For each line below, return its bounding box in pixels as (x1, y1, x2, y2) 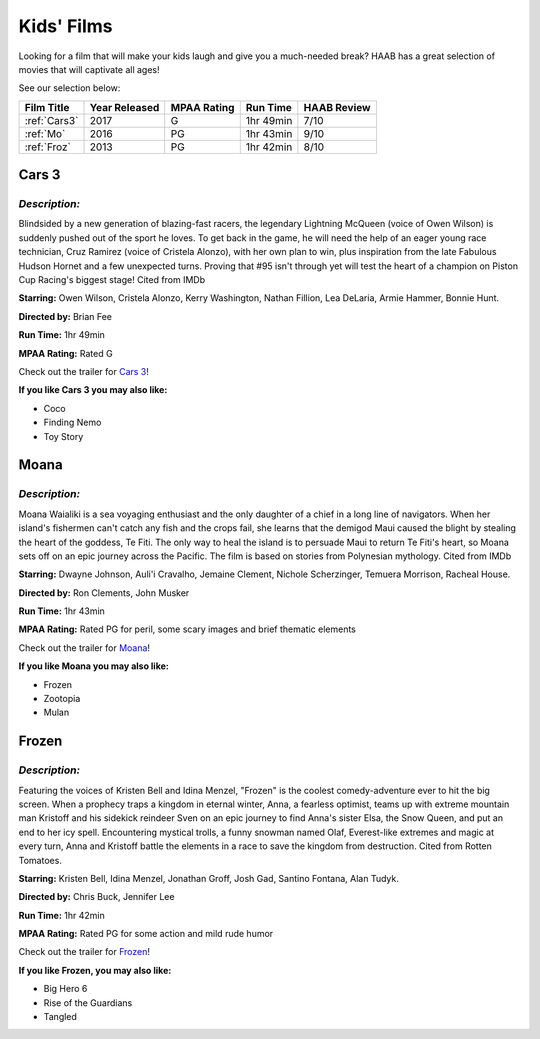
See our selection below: (18, 82, 121, 94)
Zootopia (43, 693, 81, 705)
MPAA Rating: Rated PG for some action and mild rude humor (18, 928, 274, 940)
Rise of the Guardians (43, 996, 133, 1009)
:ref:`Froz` (24, 140, 72, 154)
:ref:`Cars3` (24, 113, 79, 127)
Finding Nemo (43, 416, 102, 429)
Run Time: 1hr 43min (18, 605, 105, 617)
